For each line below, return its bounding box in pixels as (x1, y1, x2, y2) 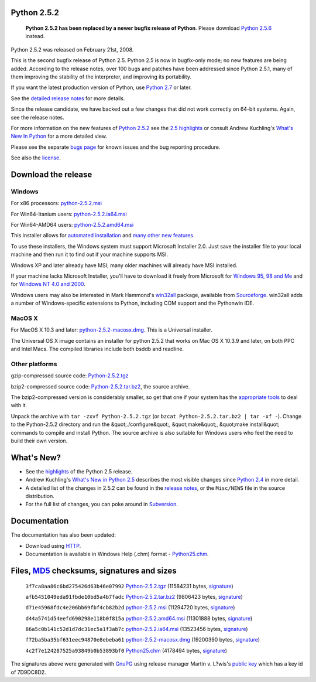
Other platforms (11, 360, 57, 368)
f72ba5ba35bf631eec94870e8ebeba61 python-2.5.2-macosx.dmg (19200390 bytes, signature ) (25, 636, 260, 643)
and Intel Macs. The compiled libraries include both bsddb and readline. (11, 346, 184, 353)
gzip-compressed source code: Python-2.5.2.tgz (11, 372, 129, 379)
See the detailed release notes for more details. (11, 94, 125, 102)
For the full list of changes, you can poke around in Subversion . (25, 501, 178, 508)
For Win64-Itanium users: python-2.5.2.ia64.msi (11, 210, 127, 217)
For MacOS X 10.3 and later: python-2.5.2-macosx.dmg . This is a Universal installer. (11, 326, 213, 333)
